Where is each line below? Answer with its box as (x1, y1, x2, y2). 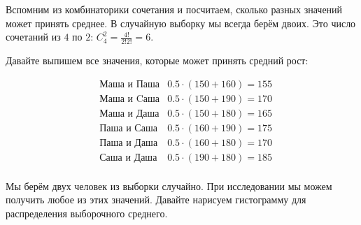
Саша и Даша (99, 152, 157, 163)
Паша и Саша (99, 123, 157, 133)
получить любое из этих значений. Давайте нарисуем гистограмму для (6, 192, 306, 207)
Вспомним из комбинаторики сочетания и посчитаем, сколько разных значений (6, 2, 343, 16)
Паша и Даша (99, 138, 158, 148)
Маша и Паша (99, 79, 160, 89)
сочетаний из (6, 29, 61, 44)
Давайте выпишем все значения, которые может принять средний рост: (6, 53, 309, 68)
